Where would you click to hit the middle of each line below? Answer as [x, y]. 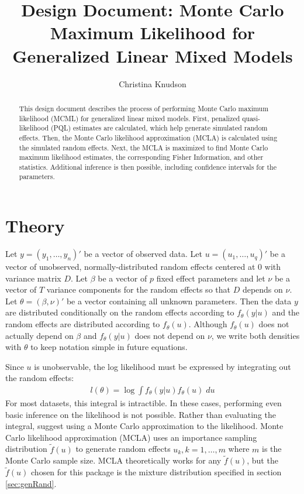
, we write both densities [255, 335]
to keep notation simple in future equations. [109, 347]
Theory [35, 226]
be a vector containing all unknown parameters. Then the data [179, 301]
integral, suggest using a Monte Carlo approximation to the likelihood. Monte [144, 426]
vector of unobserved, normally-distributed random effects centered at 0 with [143, 267]
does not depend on [170, 335]
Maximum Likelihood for [153, 32]
